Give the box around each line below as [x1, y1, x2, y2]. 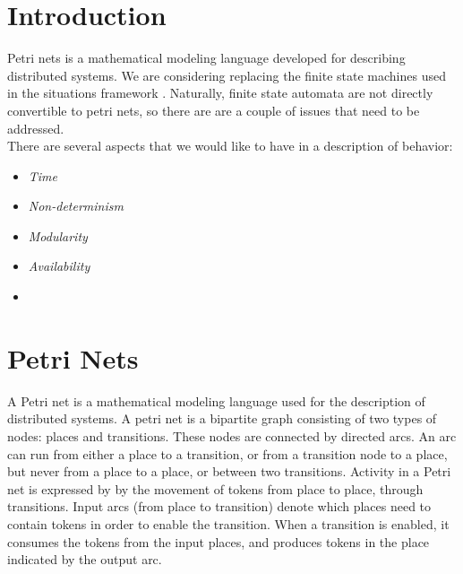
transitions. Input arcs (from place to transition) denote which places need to [7, 497, 432, 516]
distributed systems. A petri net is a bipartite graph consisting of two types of [7, 409, 437, 428]
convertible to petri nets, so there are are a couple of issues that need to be [7, 100, 420, 119]
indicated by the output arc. [7, 550, 162, 569]
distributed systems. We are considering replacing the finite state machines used [7, 65, 446, 84]
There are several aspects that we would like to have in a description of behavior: [7, 136, 453, 155]
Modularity [28, 226, 88, 245]
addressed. [7, 118, 64, 137]
